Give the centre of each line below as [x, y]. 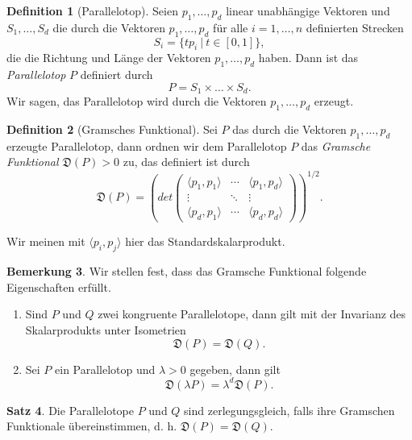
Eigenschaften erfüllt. [59, 286]
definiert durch [117, 75]
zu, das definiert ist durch [186, 162]
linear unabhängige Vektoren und [308, 10]
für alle [231, 27]
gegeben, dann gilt [235, 369]
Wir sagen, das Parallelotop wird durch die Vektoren [137, 101]
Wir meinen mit [46, 241]
